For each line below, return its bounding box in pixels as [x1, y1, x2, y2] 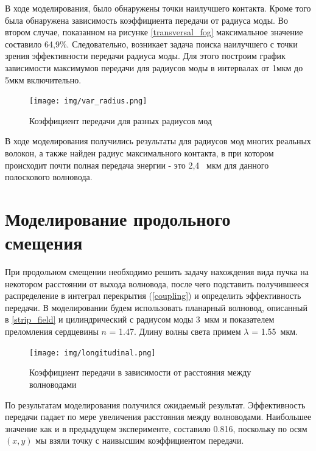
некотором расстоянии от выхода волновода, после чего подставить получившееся [5, 277, 309, 290]
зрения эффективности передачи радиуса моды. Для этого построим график [5, 49, 286, 62]
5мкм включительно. [5, 73, 82, 86]
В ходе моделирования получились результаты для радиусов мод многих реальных [5, 135, 311, 147]
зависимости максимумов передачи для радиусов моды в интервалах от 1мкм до [5, 61, 303, 74]
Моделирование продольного [5, 206, 231, 231]
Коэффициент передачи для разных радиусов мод [29, 114, 212, 127]
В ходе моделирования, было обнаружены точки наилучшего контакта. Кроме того [5, 2, 311, 14]
